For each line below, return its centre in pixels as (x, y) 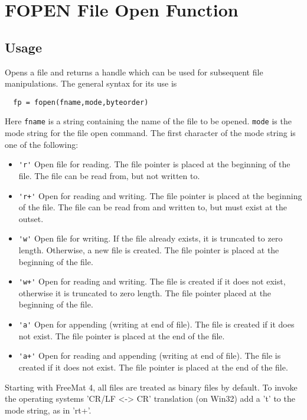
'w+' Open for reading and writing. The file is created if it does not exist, (152, 281)
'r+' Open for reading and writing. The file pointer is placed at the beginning (160, 195)
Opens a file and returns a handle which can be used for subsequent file (134, 72)
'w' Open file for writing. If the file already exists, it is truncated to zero (151, 238)
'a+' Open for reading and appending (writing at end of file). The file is (150, 355)
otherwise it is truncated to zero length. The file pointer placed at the (145, 292)
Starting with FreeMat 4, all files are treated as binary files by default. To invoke (151, 387)
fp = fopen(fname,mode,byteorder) (81, 102)
